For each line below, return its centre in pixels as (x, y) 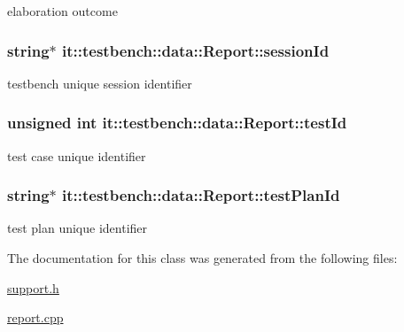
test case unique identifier (77, 155)
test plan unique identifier (78, 228)
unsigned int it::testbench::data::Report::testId (177, 123)
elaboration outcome (62, 11)
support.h (33, 287)
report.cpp (35, 317)
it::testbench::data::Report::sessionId (196, 50)
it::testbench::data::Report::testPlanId (201, 195)
